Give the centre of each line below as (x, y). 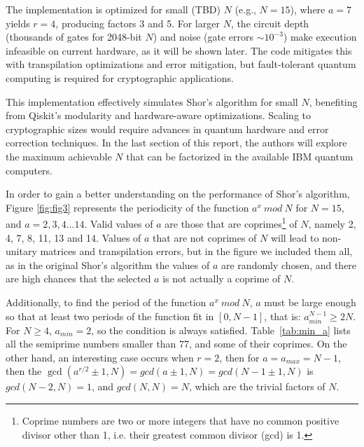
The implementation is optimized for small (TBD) (113, 9)
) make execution (320, 37)
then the (24, 371)
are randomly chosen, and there (289, 264)
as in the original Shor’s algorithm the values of (108, 264)
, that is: (282, 316)
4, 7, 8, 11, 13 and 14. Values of (73, 237)
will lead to (295, 237)
